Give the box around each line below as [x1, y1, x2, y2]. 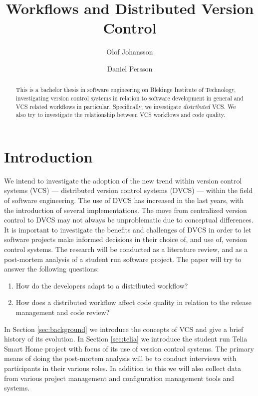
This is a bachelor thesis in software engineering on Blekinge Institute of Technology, [15, 85, 236, 94]
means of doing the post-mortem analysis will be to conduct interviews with [4, 353, 237, 363]
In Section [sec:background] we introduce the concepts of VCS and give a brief [4, 323, 244, 334]
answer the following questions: [4, 263, 99, 274]
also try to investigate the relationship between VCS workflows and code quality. [15, 110, 226, 119]
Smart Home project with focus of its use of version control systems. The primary [4, 343, 254, 353]
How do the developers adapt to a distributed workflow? [15, 280, 188, 290]
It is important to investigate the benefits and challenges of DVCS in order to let [4, 224, 252, 234]
